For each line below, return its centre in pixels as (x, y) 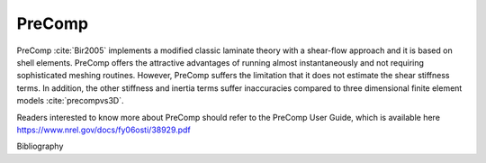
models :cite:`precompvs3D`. (70, 101)
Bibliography (40, 146)
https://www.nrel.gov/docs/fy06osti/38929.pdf (103, 130)
